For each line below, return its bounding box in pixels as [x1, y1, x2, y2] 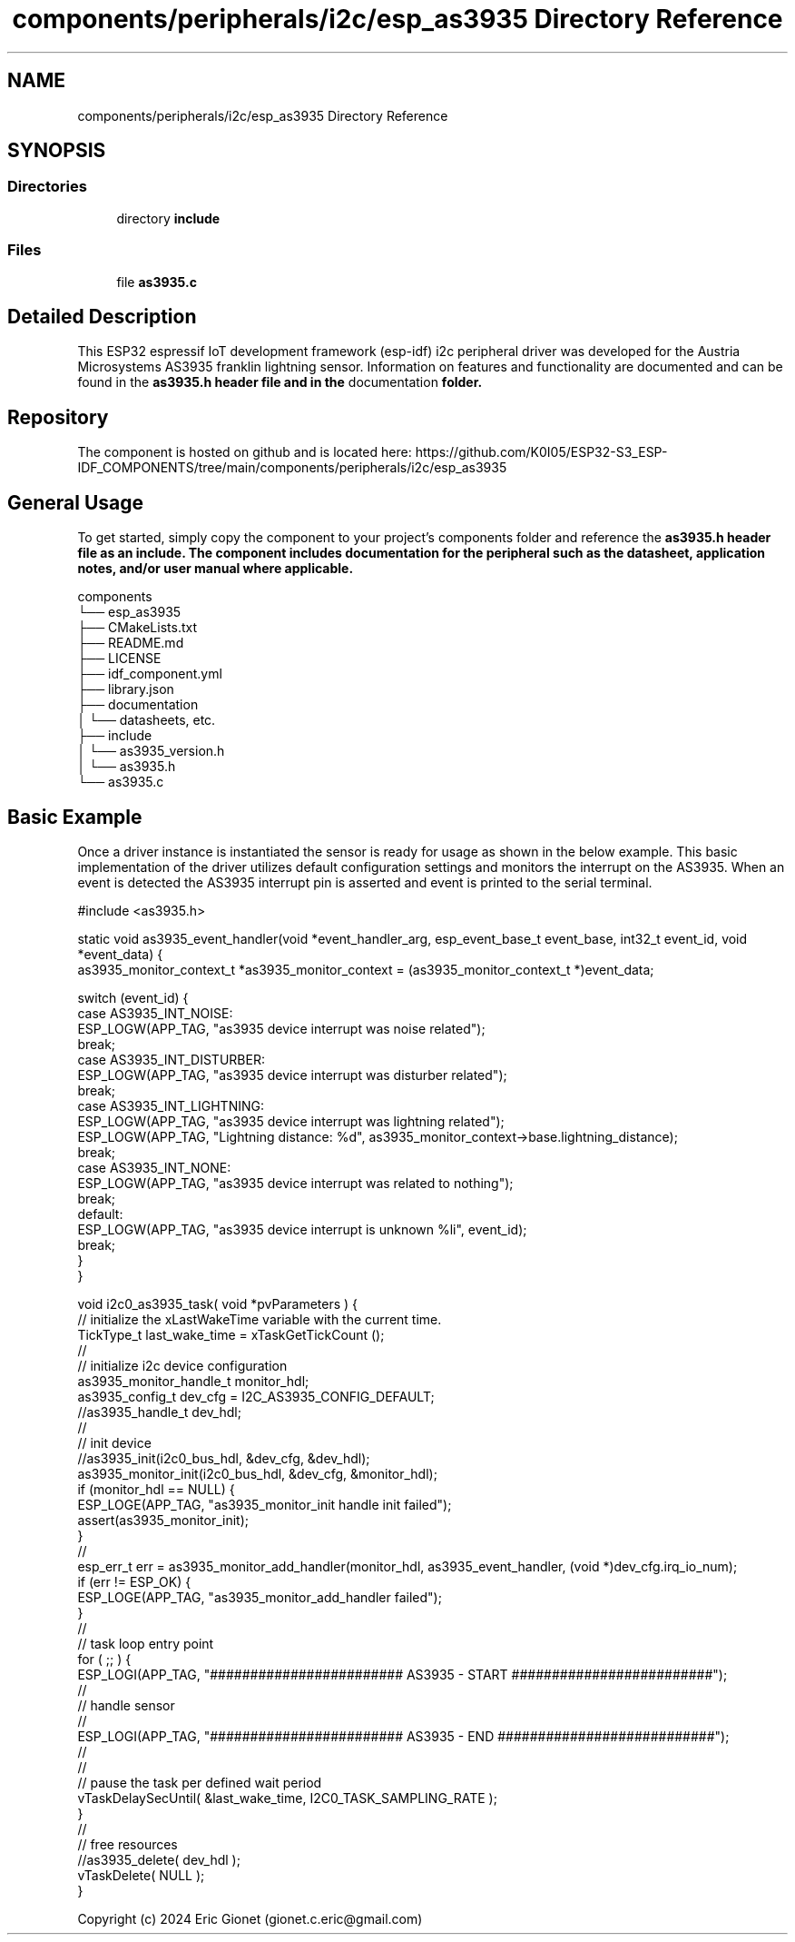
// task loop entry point [77, 1635, 214, 1651]
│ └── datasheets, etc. [77, 712, 216, 728]
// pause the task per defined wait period [77, 1774, 322, 1790]
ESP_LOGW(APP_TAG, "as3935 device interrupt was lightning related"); [77, 1113, 505, 1129]
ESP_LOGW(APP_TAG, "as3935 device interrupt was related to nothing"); [77, 1174, 514, 1191]
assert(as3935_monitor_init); [77, 1511, 250, 1528]
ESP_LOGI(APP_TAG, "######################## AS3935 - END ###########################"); [77, 1728, 730, 1744]
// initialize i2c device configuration [77, 1357, 288, 1373]
